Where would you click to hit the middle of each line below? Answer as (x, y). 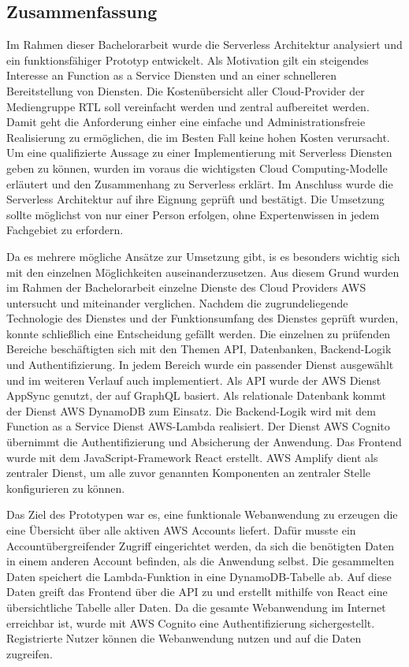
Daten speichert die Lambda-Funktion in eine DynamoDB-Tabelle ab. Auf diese (199, 576)
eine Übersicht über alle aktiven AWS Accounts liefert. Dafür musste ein (181, 530)
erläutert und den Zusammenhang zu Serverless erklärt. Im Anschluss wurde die (200, 183)
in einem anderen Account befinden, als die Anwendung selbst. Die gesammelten (201, 561)
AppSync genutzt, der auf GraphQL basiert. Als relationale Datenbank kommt (196, 395)
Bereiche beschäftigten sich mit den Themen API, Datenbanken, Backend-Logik (199, 349)
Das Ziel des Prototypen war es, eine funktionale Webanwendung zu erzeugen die (202, 514)
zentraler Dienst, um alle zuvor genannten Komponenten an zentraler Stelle (189, 473)
